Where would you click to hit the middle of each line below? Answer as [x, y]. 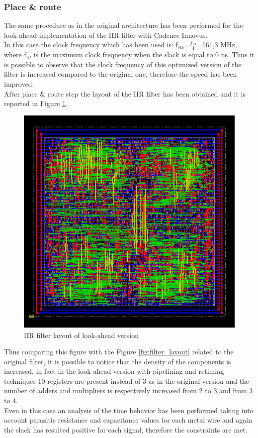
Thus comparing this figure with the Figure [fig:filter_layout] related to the [119, 352]
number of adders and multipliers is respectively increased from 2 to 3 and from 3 [129, 390]
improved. [19, 84]
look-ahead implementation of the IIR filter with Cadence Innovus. [106, 35]
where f [15, 55]
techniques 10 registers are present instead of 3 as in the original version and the [127, 381]
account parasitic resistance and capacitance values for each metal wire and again [128, 420]
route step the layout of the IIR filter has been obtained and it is [146, 93]
